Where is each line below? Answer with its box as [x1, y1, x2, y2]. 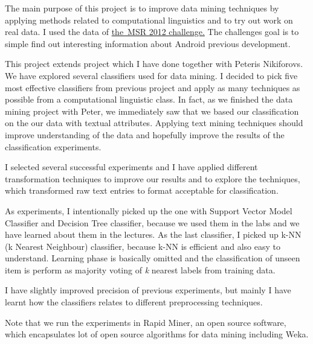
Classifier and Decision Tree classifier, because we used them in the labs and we [5, 216, 300, 229]
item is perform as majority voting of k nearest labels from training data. [5, 263, 276, 276]
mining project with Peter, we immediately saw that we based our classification [5, 104, 299, 117]
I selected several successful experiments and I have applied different [5, 161, 258, 173]
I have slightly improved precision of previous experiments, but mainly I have [5, 284, 291, 296]
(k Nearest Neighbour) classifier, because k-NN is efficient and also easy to [5, 240, 280, 252]
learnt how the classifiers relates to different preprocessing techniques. [5, 296, 263, 308]
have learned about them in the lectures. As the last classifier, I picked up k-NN [5, 228, 302, 241]
